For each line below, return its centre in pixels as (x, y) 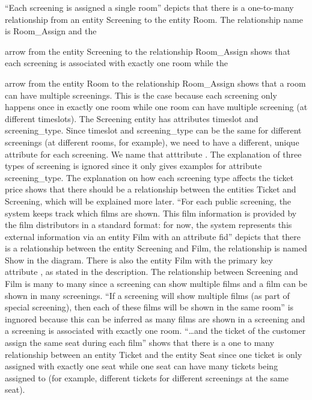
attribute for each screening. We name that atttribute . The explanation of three (153, 154)
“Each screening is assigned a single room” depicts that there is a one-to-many (149, 7)
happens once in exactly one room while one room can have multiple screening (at (156, 107)
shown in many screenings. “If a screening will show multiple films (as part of (147, 295)
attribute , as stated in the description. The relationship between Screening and (151, 272)
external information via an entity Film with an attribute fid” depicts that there (153, 236)
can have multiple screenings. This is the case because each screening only (141, 95)
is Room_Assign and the (51, 31)
